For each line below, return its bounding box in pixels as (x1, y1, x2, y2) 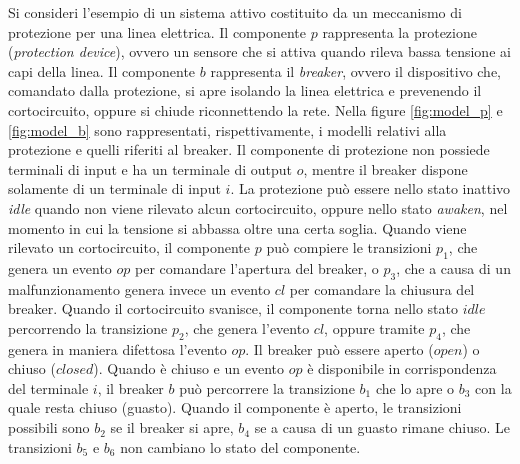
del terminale (8, 377, 89, 398)
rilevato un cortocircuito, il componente (8, 237, 251, 258)
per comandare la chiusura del (289, 278, 475, 299)
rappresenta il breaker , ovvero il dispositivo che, (210, 60, 502, 81)
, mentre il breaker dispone (303, 158, 468, 179)
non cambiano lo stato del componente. (120, 436, 361, 457)
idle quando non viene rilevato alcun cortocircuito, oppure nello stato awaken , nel (8, 197, 508, 218)
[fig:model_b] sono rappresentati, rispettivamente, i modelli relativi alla (8, 119, 447, 140)
